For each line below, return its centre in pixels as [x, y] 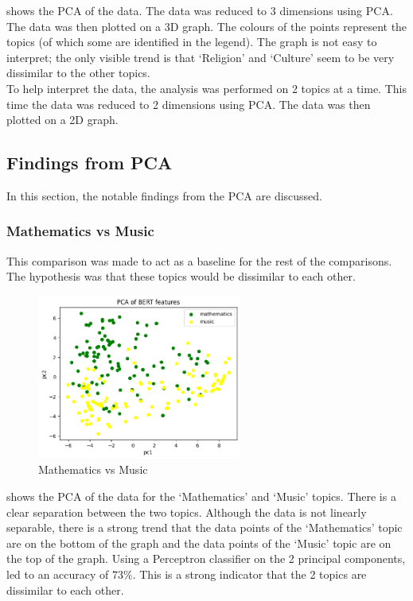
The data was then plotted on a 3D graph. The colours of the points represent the [207, 26]
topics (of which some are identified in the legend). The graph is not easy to [192, 42]
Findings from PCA [90, 163]
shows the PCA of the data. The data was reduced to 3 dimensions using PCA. [200, 10]
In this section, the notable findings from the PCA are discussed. [165, 195]
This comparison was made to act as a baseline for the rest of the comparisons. [199, 260]
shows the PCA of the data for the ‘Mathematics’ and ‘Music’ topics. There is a [201, 496]
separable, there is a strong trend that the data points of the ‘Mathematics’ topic [205, 527]
